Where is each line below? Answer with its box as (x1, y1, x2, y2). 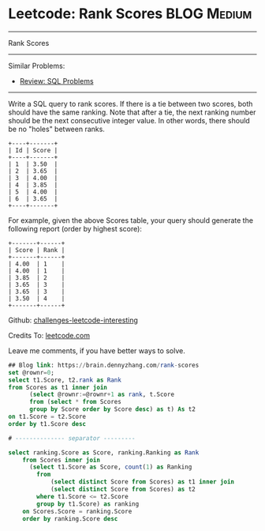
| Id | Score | (8, 146, 58, 154)
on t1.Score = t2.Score (8, 412, 87, 421)
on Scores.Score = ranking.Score (22, 507, 132, 515)
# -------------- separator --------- (8, 434, 136, 442)
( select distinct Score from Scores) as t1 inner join (50, 478, 235, 486)
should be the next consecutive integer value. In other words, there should (8, 115, 250, 125)
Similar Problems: (8, 61, 65, 70)
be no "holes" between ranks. (8, 124, 105, 134)
